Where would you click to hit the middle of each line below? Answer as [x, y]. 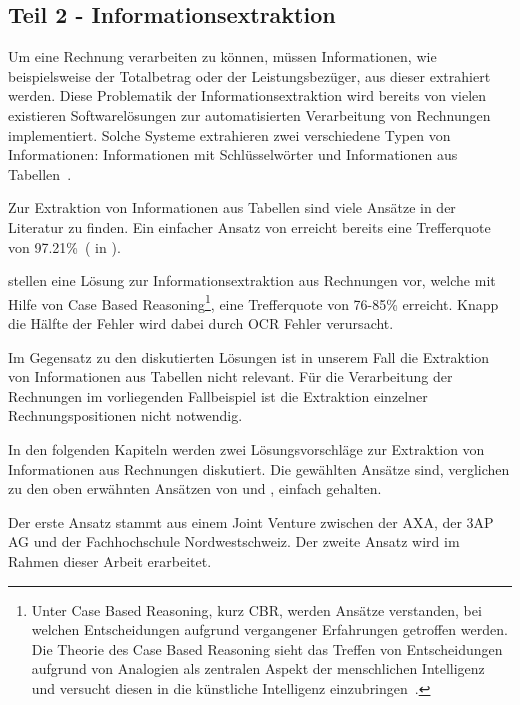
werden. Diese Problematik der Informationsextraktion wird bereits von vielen [247, 95]
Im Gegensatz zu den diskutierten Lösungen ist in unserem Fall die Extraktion [249, 356]
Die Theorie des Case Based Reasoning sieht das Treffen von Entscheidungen [267, 648]
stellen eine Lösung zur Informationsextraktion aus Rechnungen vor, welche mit [252, 280]
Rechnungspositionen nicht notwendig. [125, 415]
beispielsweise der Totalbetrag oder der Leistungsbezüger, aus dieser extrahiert [249, 75]
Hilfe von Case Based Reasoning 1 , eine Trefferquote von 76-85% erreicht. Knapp [253, 302]
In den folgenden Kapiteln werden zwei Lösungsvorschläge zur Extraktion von [246, 448]
